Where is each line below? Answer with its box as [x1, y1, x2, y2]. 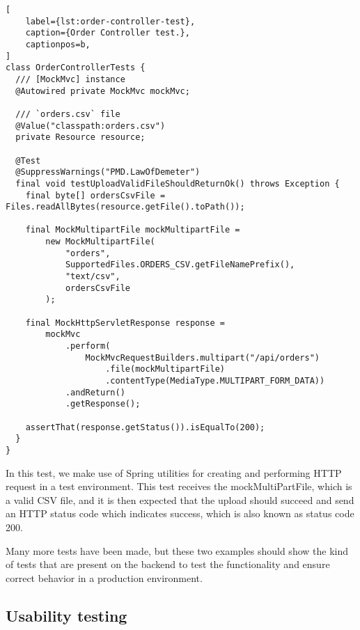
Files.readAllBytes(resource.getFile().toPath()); [6, 202, 245, 212]
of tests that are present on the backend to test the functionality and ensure [6, 557, 330, 572]
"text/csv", [65, 271, 120, 282]
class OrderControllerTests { [6, 63, 146, 73]
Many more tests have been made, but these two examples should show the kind [6, 543, 349, 558]
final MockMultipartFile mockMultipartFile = [25, 225, 240, 235]
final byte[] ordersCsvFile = [25, 190, 166, 200]
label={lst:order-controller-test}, [25, 16, 196, 26]
